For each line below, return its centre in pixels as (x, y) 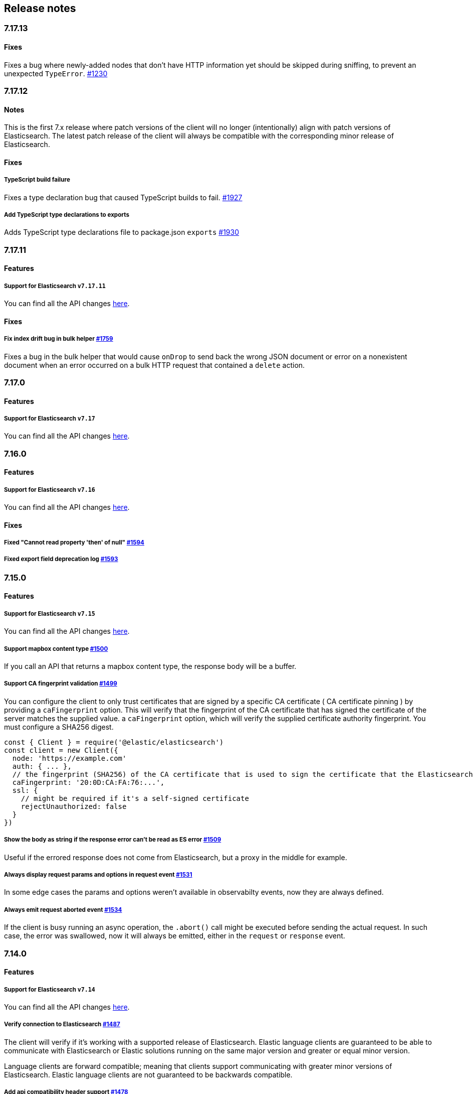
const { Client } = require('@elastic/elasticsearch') (114, 742)
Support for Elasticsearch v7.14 (50, 989)
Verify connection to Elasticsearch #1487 (62, 1024)
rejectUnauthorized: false (74, 806)
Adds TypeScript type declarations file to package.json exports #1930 (122, 232)
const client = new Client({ (61, 750)
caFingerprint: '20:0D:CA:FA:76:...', (88, 782)
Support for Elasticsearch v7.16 (50, 490)
